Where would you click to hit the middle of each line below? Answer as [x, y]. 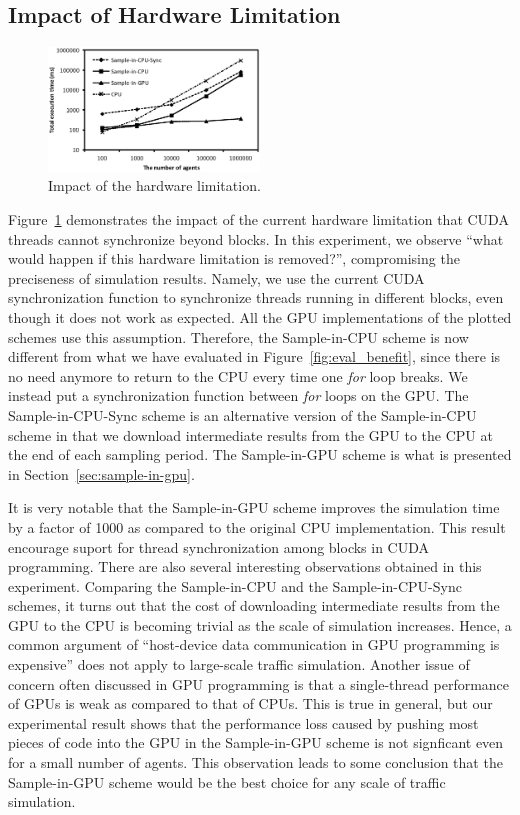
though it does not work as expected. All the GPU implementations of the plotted [260, 316]
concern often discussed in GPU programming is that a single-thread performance [259, 683]
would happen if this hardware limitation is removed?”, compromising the [234, 258]
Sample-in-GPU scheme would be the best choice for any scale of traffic [227, 781]
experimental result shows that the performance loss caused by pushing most [243, 722]
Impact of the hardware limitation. [154, 185]
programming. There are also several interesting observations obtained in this [245, 566]
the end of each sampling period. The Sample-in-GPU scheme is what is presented [260, 454]
